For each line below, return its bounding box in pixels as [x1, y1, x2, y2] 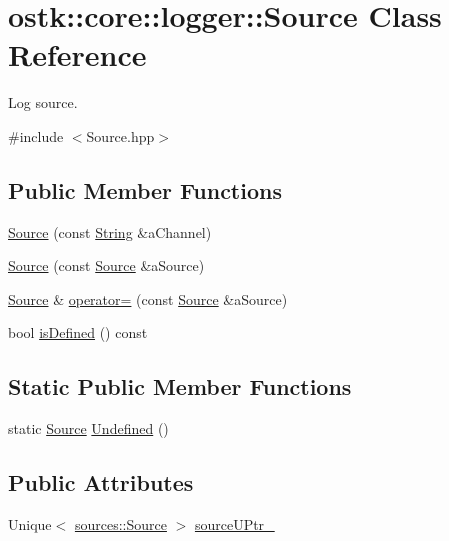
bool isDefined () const [8, 322, 148, 343]
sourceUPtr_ [194, 514, 275, 535]
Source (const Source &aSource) [8, 255, 205, 276]
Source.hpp [86, 125, 155, 146]
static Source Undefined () [8, 418, 169, 439]
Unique [8, 514, 52, 535]
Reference [8, 34, 147, 75]
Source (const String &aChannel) [8, 221, 212, 242]
